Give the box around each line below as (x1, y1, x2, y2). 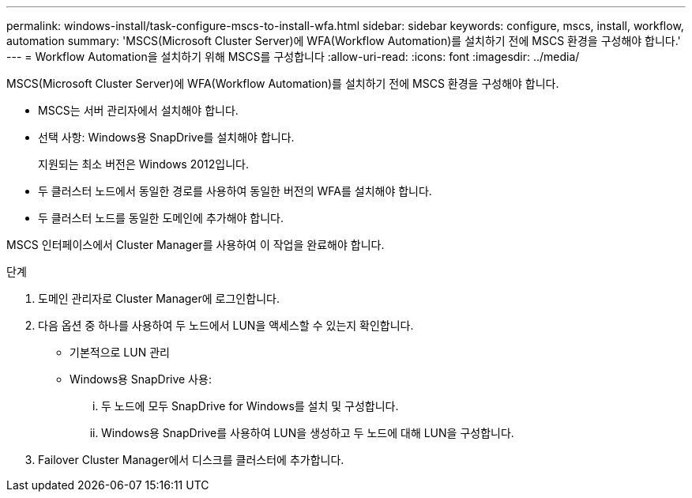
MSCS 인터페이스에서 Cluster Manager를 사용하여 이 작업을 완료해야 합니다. (6, 238, 385, 251)
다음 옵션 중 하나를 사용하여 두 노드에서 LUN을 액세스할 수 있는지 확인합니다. (38, 319, 414, 332)
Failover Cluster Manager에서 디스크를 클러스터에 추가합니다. (38, 453, 344, 466)
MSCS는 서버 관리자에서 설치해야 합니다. (38, 104, 239, 117)
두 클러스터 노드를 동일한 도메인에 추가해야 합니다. (38, 211, 284, 224)
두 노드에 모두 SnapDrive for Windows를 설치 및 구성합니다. (101, 399, 399, 413)
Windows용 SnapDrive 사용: (70, 372, 212, 386)
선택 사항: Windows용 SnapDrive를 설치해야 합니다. (38, 130, 295, 144)
